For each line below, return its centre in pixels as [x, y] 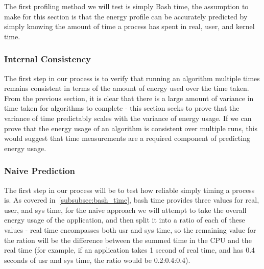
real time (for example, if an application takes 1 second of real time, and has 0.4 [130, 250]
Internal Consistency [48, 59]
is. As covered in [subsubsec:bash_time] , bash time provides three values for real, [132, 200]
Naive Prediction [40, 171]
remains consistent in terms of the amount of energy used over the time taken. [127, 88]
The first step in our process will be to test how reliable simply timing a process [129, 190]
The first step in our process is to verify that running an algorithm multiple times [132, 78]
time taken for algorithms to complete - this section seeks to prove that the [122, 108]
